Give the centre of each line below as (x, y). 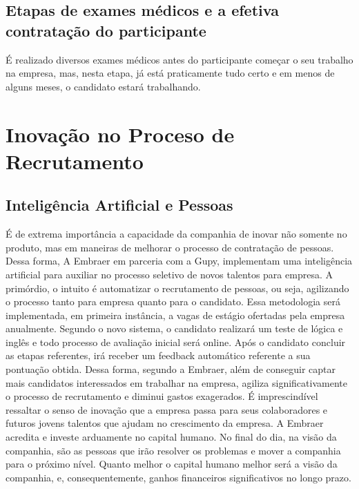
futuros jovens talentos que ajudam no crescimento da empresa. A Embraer (165, 423)
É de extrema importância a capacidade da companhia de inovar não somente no (176, 234)
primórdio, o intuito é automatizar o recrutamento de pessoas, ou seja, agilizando (177, 288)
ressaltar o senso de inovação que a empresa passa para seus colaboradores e (167, 409)
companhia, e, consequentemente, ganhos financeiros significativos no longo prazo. (178, 477)
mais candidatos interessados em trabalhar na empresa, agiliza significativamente (176, 382)
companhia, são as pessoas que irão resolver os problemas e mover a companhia (173, 450)
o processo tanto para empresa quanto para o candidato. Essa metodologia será (173, 301)
